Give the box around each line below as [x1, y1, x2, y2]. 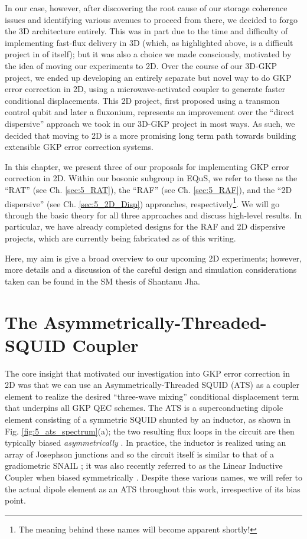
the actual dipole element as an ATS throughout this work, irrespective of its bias [5, 482, 301, 495]
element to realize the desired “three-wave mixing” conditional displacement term [5, 390, 299, 402]
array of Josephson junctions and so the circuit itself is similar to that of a [5, 447, 274, 460]
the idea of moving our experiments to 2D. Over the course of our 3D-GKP [5, 59, 277, 71]
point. [5, 494, 26, 507]
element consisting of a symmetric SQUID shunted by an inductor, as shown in [5, 413, 291, 425]
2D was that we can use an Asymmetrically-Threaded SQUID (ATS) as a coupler [5, 378, 299, 391]
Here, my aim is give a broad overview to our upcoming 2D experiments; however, [5, 251, 302, 264]
